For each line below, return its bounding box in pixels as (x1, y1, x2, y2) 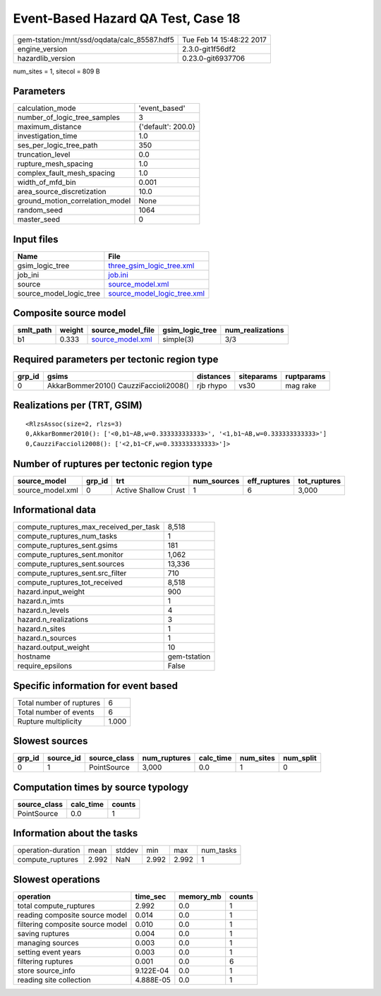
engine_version (17, 44, 68, 54)
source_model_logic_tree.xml (108, 288, 205, 298)
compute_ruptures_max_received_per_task (17, 522, 160, 532)
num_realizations (224, 325, 284, 335)
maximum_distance (17, 122, 82, 132)
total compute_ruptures (17, 901, 95, 911)
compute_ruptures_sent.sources (17, 559, 125, 569)
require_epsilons (17, 661, 73, 671)
